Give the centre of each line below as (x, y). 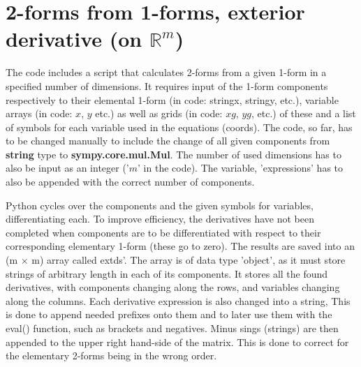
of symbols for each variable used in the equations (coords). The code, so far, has (179, 127)
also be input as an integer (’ (67, 168)
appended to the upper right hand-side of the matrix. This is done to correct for (177, 342)
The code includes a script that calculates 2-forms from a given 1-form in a (166, 72)
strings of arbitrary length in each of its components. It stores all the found (167, 273)
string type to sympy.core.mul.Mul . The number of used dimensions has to (174, 154)
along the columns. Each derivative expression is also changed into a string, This (178, 300)
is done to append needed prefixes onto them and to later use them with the (169, 314)
